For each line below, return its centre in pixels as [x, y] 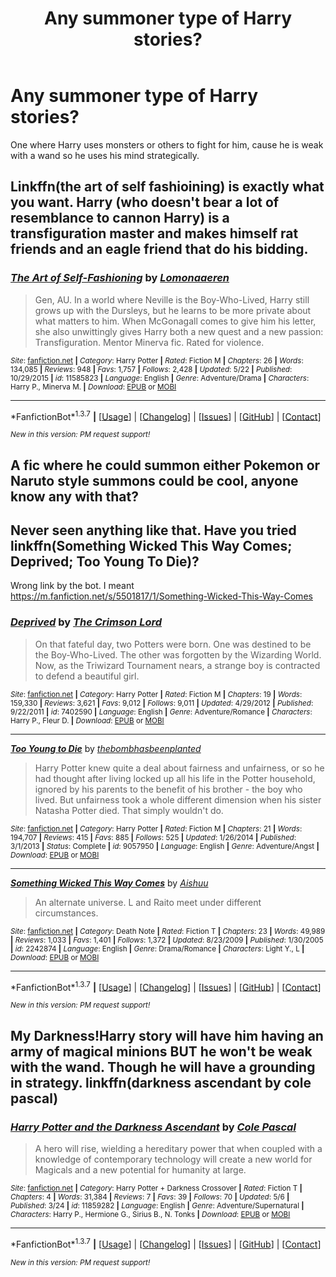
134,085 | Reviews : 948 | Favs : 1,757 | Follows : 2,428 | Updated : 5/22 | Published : [151, 369]
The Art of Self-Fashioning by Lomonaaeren [120, 278]
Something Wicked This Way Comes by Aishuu [109, 883]
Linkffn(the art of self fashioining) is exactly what [167, 187]
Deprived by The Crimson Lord [86, 622]
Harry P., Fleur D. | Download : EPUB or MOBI [87, 720]
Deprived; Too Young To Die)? [105, 562]
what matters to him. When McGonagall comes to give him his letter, [175, 321]
